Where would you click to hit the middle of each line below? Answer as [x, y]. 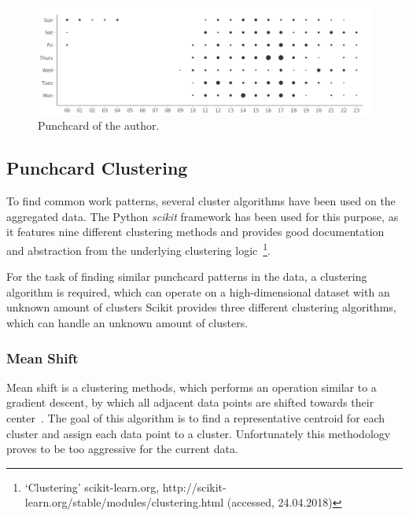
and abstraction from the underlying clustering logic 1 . [138, 249]
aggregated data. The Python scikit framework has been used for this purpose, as [203, 216]
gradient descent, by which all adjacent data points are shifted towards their [190, 402]
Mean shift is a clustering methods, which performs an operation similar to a [192, 387]
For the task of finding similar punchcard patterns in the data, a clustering [187, 276]
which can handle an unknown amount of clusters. [127, 323]
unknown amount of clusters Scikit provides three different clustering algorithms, [201, 307]
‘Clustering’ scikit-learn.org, [92, 487]
